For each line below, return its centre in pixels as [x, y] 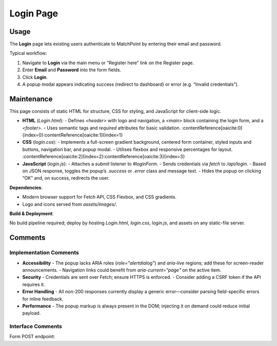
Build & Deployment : [32, 214]
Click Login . [35, 77]
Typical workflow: [28, 53]
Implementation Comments [44, 253]
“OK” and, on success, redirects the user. [66, 178]
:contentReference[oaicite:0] [212, 128]
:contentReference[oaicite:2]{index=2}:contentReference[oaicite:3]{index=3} [104, 157]
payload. [32, 313]
